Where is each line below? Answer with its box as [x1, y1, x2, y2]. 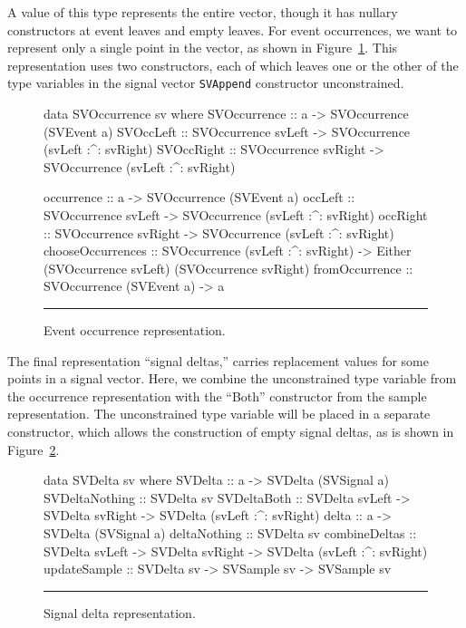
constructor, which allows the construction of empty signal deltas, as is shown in [7, 421, 454, 440]
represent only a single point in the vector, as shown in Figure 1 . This [7, 38, 398, 57]
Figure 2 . [7, 440, 60, 459]
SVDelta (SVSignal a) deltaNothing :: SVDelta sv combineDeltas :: [44, 523, 417, 542]
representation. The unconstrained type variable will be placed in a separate [7, 404, 431, 423]
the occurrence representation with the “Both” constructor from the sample [7, 386, 427, 405]
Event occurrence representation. [44, 320, 226, 339]
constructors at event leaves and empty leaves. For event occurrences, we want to [7, 20, 458, 39]
